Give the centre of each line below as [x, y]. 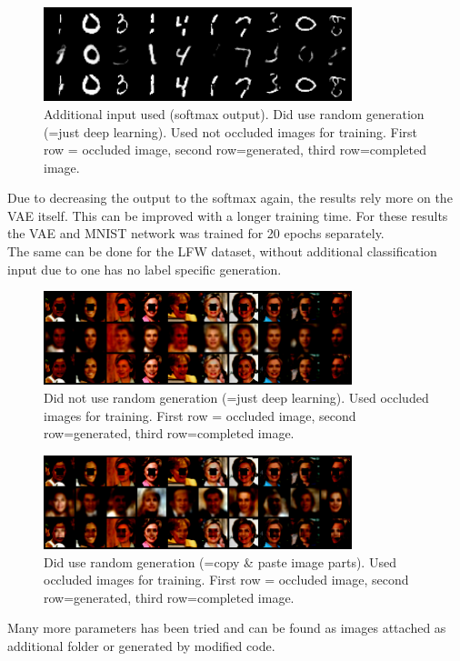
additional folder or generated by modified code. [141, 645]
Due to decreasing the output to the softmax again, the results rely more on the [230, 198]
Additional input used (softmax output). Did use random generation [234, 113]
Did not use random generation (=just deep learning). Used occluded [236, 397]
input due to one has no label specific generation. [145, 269]
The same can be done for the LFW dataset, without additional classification [222, 251]
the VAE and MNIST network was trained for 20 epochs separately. [196, 233]
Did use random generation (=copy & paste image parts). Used [220, 561]
